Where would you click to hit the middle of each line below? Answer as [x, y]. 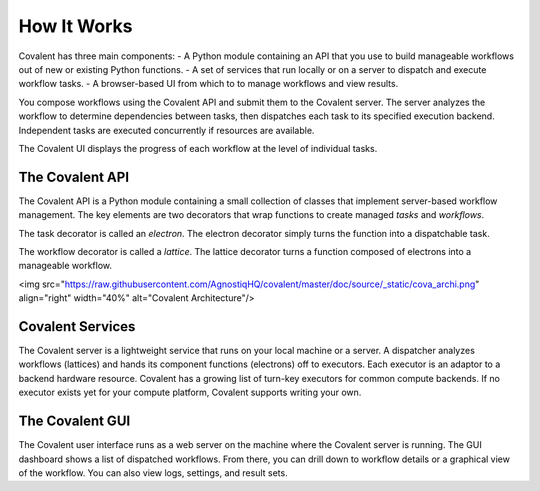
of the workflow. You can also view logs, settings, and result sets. [153, 472]
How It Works [75, 26]
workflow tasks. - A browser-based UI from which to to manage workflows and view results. [208, 84]
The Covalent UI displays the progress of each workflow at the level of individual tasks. [198, 148]
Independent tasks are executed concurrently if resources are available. [166, 130]
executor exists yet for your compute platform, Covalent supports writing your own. [190, 392]
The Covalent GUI [74, 421]
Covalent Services [77, 326]
